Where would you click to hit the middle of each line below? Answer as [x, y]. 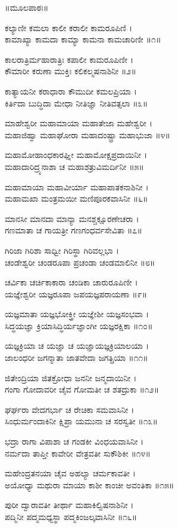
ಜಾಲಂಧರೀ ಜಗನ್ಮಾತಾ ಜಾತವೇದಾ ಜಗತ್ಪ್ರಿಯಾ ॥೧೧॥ [76, 358]
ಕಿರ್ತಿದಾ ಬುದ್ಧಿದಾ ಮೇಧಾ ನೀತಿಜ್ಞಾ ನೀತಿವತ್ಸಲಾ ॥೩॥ [76, 103]
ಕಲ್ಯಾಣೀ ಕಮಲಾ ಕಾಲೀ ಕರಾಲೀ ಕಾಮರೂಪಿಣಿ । [69, 27]
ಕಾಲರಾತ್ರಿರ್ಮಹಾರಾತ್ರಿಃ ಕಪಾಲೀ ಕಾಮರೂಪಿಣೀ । [69, 59]
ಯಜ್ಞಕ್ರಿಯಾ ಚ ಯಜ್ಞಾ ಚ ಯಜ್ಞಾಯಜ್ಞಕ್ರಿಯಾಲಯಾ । [77, 346]
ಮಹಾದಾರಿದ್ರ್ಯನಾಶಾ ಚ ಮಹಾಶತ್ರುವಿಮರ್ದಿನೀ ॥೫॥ [74, 166]
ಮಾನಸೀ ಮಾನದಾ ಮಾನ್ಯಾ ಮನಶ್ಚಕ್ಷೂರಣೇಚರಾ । [72, 218]
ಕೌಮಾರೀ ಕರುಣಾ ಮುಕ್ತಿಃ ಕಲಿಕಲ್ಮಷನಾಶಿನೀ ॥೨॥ [71, 71]
